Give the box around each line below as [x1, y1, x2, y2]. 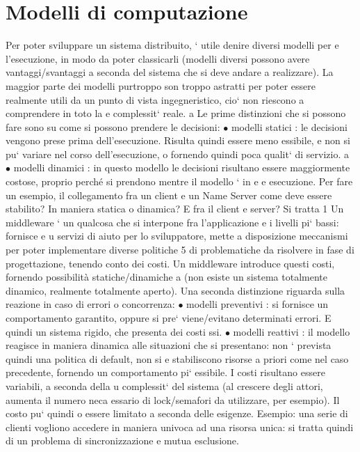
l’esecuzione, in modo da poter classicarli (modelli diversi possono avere [6, 51, 310, 65]
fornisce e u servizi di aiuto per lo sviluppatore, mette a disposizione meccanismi [6, 228, 348, 243]
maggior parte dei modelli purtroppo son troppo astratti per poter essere [6, 78, 316, 93]
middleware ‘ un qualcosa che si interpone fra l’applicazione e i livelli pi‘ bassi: [6, 215, 339, 229]
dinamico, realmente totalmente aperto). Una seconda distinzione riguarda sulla [6, 283, 345, 297]
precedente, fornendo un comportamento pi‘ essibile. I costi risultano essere [6, 365, 325, 380]
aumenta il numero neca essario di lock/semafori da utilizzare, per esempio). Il [6, 392, 340, 407]
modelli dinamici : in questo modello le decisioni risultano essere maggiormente [13, 160, 350, 175]
